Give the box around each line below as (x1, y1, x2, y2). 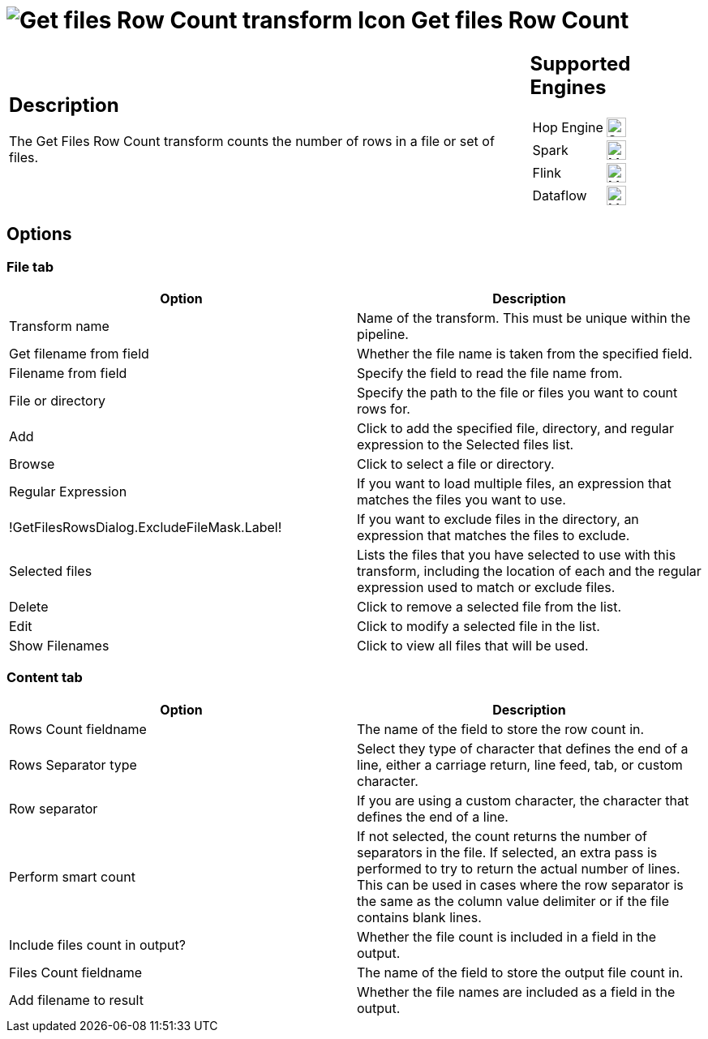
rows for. (357, 400, 410, 417)
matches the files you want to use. (357, 491, 566, 508)
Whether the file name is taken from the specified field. (357, 345, 693, 362)
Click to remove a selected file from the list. (357, 598, 622, 615)
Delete (9, 598, 49, 615)
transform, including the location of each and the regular (357, 562, 702, 579)
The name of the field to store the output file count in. (357, 964, 684, 981)
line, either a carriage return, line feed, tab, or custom (357, 756, 683, 773)
